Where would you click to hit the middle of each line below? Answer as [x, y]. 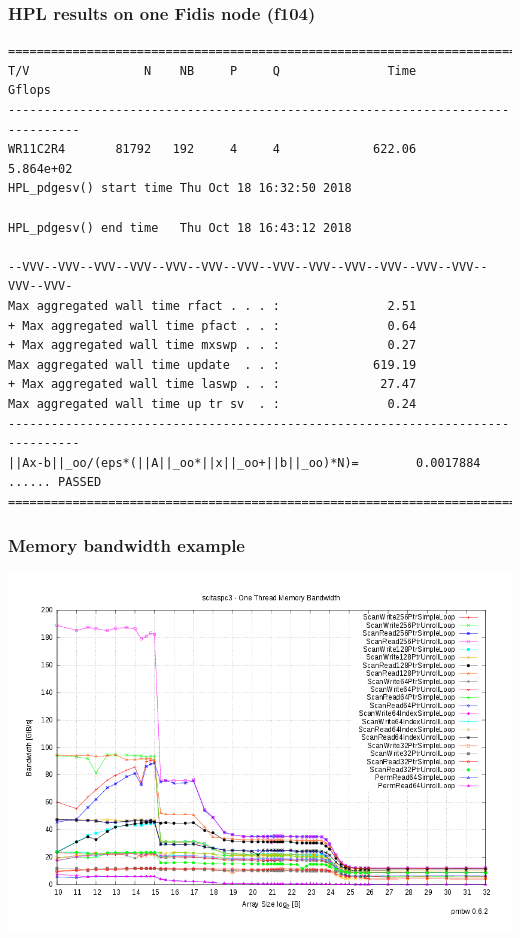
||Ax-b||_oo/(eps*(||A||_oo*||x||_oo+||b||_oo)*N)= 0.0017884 [244, 462]
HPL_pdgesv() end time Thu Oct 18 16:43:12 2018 [180, 227]
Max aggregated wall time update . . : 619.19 [212, 364]
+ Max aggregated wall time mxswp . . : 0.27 [212, 345]
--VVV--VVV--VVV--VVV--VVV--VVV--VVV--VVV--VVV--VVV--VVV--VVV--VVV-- [248, 266]
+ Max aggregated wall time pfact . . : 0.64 [212, 325]
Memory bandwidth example [126, 545]
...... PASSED [55, 482]
